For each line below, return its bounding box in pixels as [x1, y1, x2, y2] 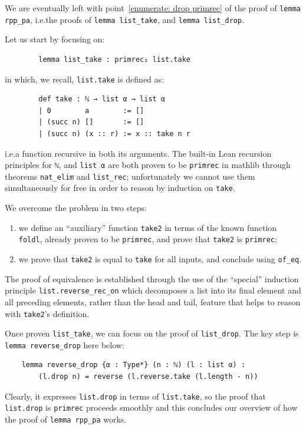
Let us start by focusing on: [5, 33, 105, 45]
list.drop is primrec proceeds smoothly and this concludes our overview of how [5, 401, 298, 414]
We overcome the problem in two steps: [5, 202, 147, 214]
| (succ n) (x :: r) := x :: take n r [38, 129, 190, 138]
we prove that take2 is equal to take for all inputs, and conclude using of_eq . [18, 253, 302, 265]
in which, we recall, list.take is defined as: [5, 72, 164, 85]
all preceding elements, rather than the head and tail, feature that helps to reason [5, 295, 301, 308]
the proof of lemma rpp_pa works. [5, 412, 127, 425]
